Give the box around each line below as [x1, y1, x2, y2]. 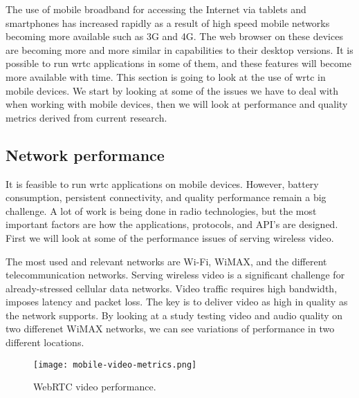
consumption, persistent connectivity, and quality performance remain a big [6, 190, 326, 205]
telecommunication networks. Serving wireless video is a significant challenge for [6, 267, 345, 282]
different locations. [6, 335, 84, 350]
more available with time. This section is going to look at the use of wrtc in [6, 69, 326, 84]
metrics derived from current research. [6, 110, 167, 124]
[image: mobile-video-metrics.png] [33, 359, 197, 370]
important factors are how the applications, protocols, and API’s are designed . [6, 217, 338, 231]
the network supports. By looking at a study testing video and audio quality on [6, 307, 343, 322]
